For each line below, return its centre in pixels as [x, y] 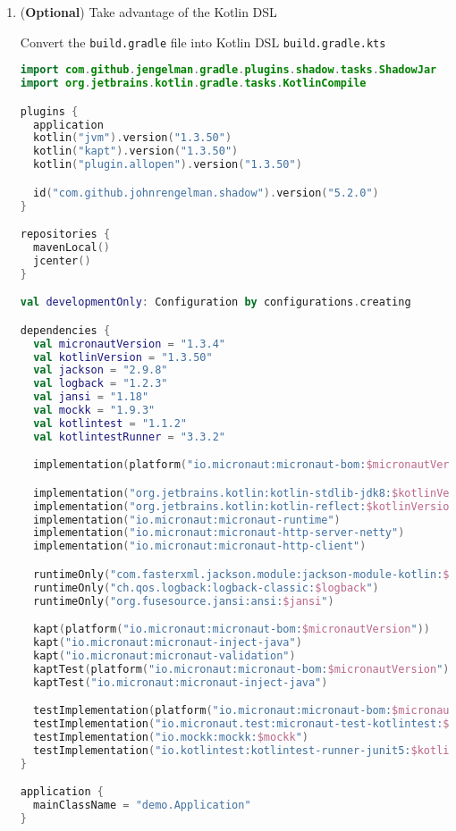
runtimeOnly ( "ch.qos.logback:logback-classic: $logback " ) [206, 588]
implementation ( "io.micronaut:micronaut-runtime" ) [187, 520]
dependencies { [65, 330]
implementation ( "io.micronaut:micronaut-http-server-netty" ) [219, 533]
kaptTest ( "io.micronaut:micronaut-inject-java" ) [181, 682]
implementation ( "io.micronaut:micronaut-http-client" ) [200, 546]
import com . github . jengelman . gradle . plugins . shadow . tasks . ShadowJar [228, 70]
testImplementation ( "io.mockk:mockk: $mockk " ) [171, 737]
